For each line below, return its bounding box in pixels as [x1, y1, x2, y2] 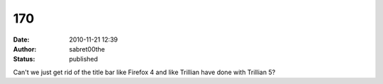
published [69, 55, 99, 64]
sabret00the [69, 44, 106, 53]
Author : [13, 44, 37, 53]
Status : [13, 55, 35, 64]
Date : [13, 35, 30, 44]
